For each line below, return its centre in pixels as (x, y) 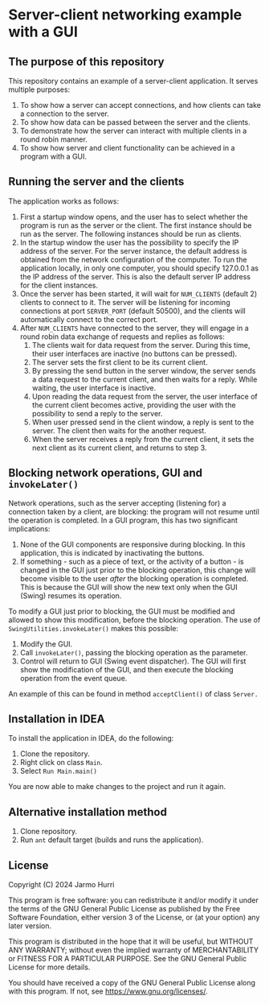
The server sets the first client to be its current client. (120, 362)
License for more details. (49, 967)
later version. (30, 926)
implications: (29, 528)
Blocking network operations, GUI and (106, 473)
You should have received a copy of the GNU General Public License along (132, 983)
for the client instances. (59, 285)
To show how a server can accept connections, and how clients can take (140, 105)
